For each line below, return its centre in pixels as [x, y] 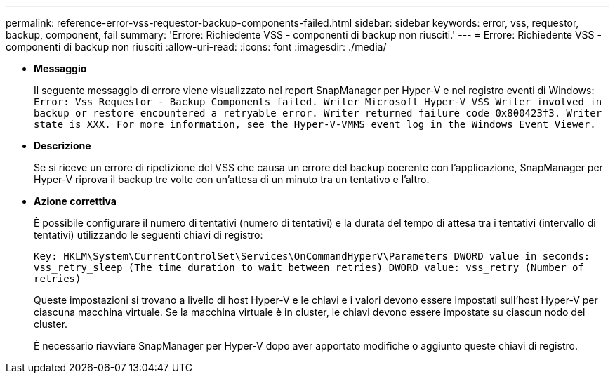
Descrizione [62, 146]
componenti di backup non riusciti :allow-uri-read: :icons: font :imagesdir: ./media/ [196, 47]
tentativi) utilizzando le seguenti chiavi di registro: [148, 235]
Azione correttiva [75, 201]
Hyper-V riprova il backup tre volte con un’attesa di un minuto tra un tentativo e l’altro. [232, 179]
